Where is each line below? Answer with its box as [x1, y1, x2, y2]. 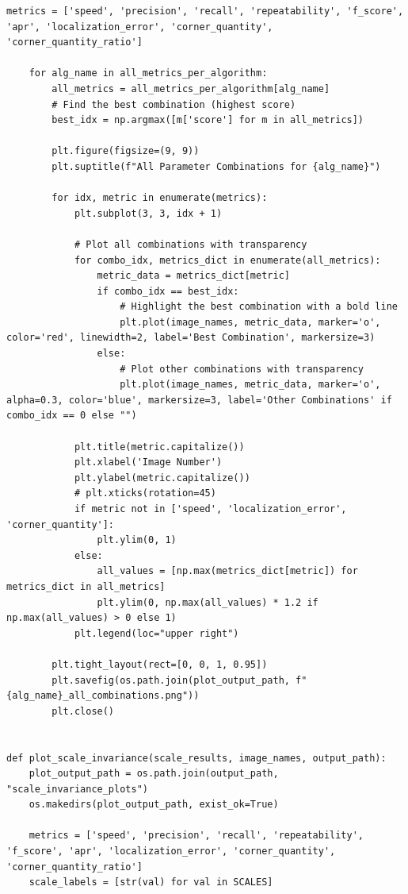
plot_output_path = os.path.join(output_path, [29, 768, 279, 780]
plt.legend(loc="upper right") [74, 627, 239, 639]
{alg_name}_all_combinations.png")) [6, 690, 200, 702]
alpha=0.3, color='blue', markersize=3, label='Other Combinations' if [6, 394, 392, 406]
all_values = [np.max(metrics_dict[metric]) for [97, 565, 358, 577]
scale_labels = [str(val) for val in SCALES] [29, 877, 273, 888]
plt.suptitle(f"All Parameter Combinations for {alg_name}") [51, 160, 381, 172]
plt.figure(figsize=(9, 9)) [51, 145, 200, 157]
